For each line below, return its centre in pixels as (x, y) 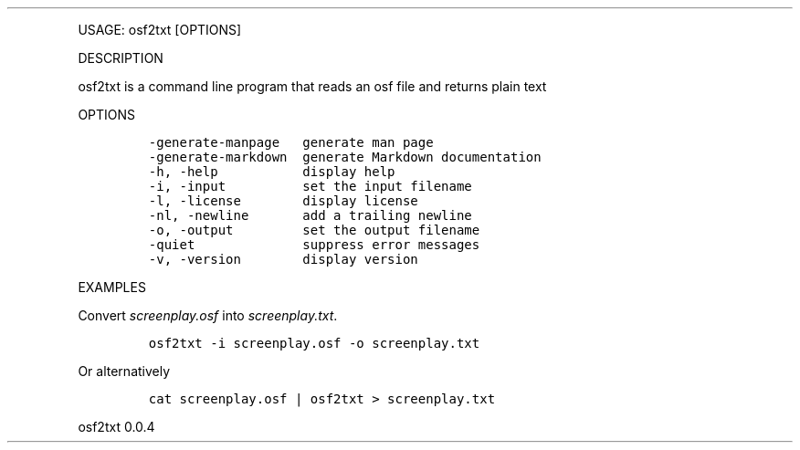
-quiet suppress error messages (314, 245)
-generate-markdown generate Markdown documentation (345, 157)
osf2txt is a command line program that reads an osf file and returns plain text (312, 86)
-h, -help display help (272, 172)
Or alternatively (124, 371)
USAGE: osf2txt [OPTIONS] (160, 30)
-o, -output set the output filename (314, 230)
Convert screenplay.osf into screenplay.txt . (208, 315)
